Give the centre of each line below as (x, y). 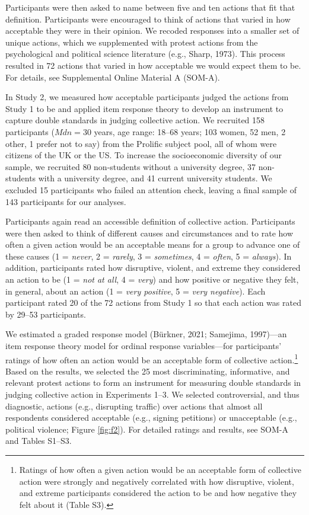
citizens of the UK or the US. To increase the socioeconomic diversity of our (144, 155)
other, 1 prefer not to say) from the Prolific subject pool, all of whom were (141, 143)
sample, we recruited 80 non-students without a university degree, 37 (131, 166)
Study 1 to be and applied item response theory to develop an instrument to (144, 108)
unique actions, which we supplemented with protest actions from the (132, 42)
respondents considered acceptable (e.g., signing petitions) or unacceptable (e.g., (151, 418)
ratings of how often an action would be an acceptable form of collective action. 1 (152, 359)
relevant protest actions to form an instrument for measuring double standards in (153, 383)
